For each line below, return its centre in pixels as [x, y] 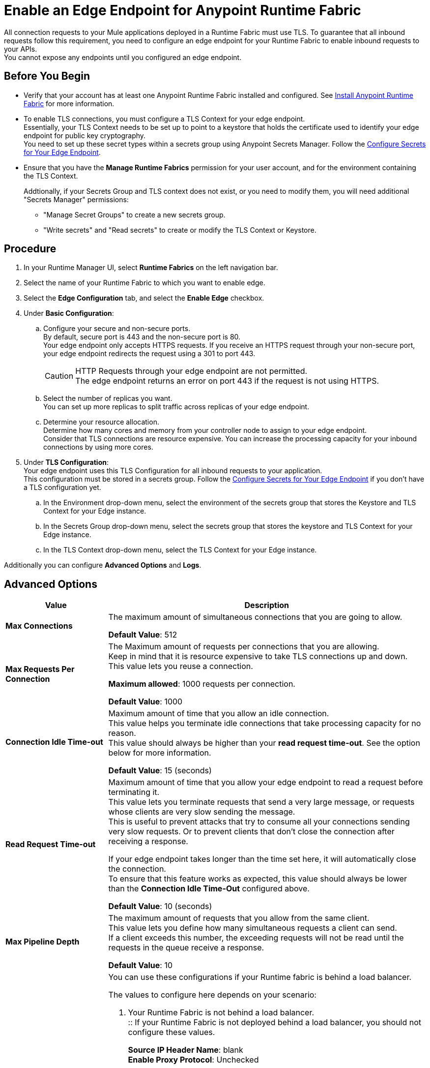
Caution [59, 376]
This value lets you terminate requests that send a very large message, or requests [261, 802]
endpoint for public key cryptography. [85, 135]
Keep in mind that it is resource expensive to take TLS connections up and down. [258, 656]
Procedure [30, 249]
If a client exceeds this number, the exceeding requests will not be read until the [256, 938]
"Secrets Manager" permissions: [76, 199]
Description [267, 605]
